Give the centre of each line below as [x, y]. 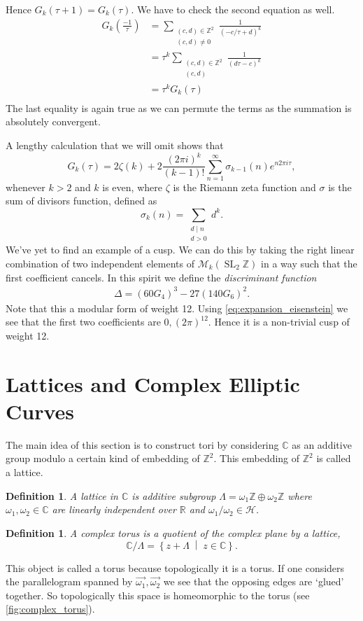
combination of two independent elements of [100, 263]
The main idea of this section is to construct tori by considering [142, 444]
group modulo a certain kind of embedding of [103, 458]
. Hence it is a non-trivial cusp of [279, 322]
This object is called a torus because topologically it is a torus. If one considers [175, 567]
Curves [40, 411]
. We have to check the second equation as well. [233, 9]
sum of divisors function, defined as [81, 201]
